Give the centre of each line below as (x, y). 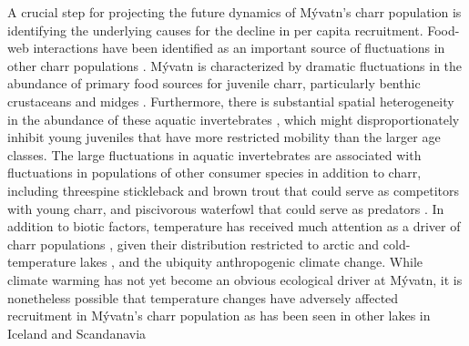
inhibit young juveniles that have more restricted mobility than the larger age (224, 137)
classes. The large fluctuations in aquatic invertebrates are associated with (214, 154)
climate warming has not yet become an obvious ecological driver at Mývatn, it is (235, 279)
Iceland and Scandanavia (77, 333)
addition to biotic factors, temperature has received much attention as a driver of (234, 226)
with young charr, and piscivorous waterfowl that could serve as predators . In (226, 208)
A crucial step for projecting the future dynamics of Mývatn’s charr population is (234, 12)
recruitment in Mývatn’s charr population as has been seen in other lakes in (219, 315)
